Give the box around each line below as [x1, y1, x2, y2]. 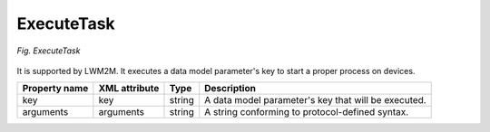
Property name [22, 82, 89, 95]
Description [204, 82, 256, 95]
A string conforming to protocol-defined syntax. [204, 106, 409, 118]
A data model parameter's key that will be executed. [204, 94, 426, 107]
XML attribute [98, 82, 160, 95]
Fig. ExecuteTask [16, 45, 81, 56]
